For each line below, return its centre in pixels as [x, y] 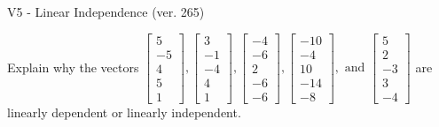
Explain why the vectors [73, 67]
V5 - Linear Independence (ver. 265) [106, 11]
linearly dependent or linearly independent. [124, 112]
